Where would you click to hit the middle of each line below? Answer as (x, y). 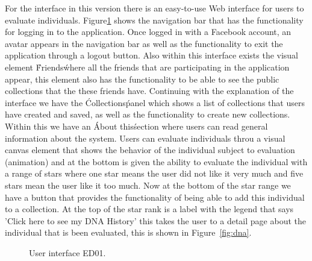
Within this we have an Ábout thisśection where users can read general (136, 126)
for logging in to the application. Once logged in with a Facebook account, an (148, 32)
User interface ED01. (67, 252)
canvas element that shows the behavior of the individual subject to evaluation (150, 150)
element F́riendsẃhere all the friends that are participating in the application (147, 67)
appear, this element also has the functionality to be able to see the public (142, 79)
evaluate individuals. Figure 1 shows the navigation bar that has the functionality (154, 20)
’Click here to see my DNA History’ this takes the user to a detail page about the (155, 220)
